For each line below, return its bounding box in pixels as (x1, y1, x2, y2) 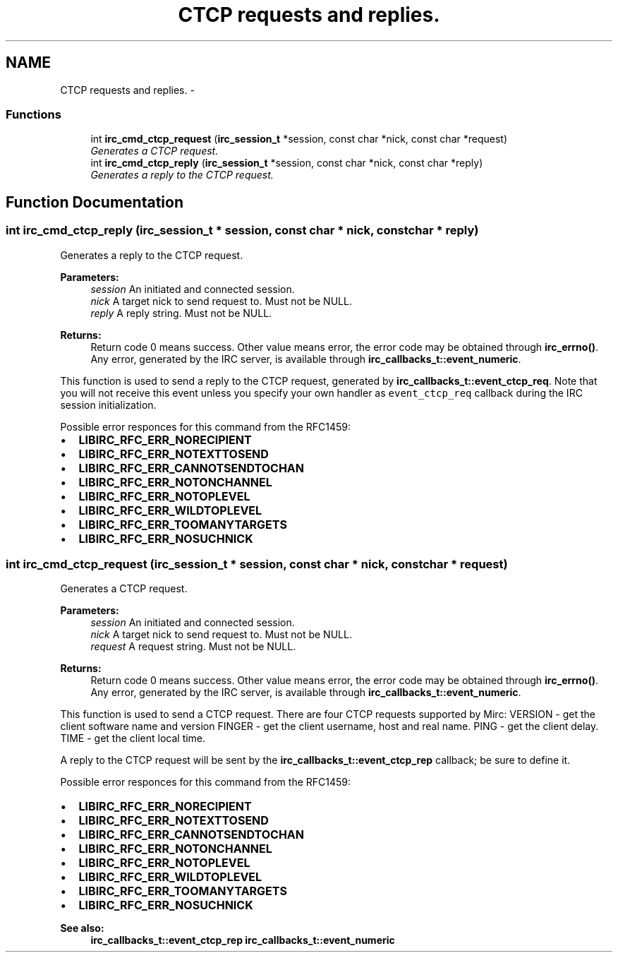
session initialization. (60, 398, 157, 411)
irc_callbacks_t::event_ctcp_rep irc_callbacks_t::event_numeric (90, 934, 395, 947)
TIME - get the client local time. (60, 732, 206, 745)
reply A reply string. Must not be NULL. (90, 306, 272, 319)
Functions (6, 107, 61, 121)
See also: (60, 922, 104, 935)
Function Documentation (6, 193, 183, 211)
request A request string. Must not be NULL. (90, 640, 296, 653)
